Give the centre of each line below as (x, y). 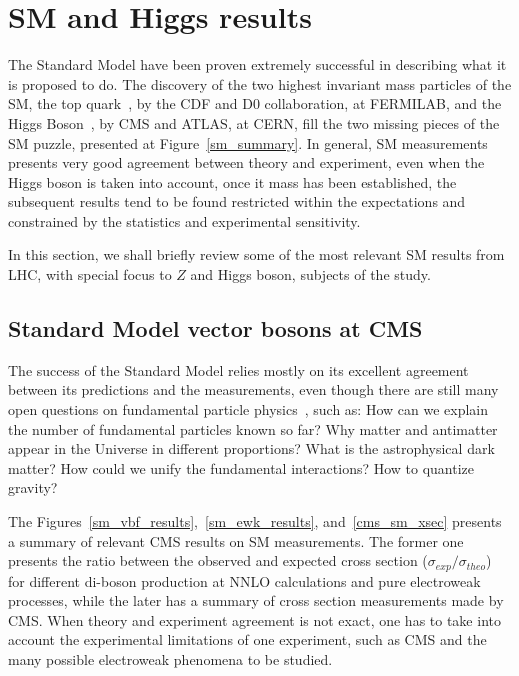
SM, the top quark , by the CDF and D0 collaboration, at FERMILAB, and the (255, 103)
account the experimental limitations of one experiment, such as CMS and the (247, 639)
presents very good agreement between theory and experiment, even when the (246, 162)
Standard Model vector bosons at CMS (215, 328)
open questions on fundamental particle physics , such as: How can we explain (248, 409)
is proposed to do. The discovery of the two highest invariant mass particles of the (260, 83)
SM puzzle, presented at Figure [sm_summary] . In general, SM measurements (248, 142)
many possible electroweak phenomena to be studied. (170, 659)
